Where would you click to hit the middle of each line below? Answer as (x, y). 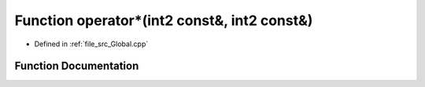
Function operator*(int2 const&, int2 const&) (164, 20)
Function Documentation (77, 66)
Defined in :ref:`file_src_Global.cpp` (91, 44)
